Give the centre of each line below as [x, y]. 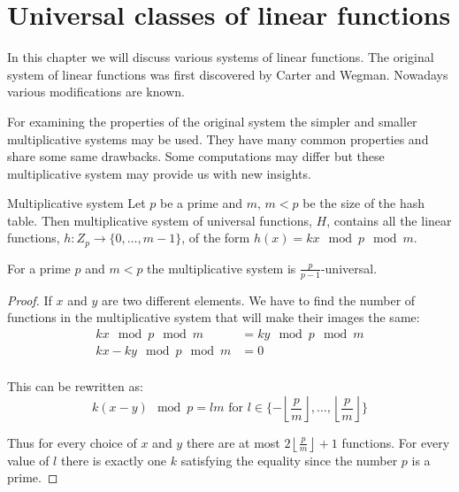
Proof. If [30, 300]
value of [28, 460]
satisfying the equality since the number [289, 460]
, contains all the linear [389, 220]
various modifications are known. [96, 92]
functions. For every [396, 442]
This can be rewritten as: [75, 386]
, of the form [216, 238]
